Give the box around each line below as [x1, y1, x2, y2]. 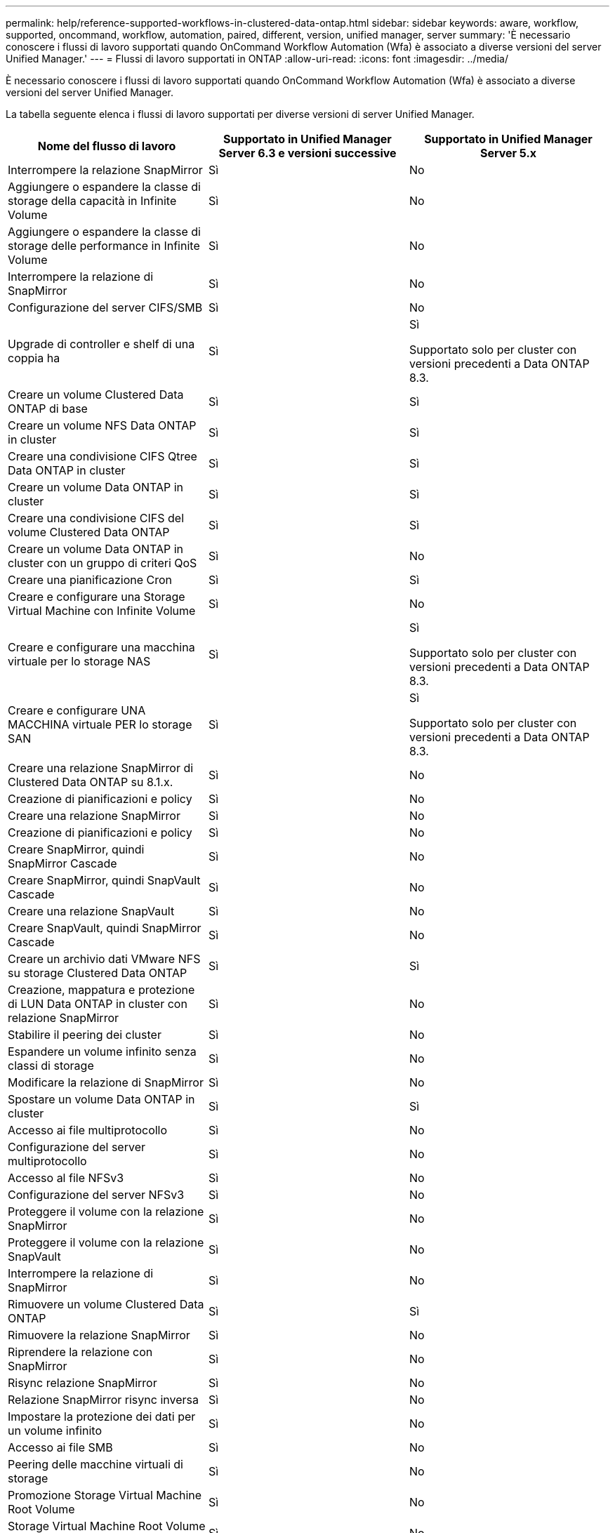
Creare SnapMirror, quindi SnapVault [8, 873, 201, 887]
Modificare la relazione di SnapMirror [8, 1075, 204, 1089]
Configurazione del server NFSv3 [8, 1188, 185, 1202]
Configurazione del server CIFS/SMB [8, 300, 203, 314]
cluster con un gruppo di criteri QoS [8, 556, 197, 570]
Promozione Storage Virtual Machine [8, 1488, 202, 1502]
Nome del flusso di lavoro [37, 139, 176, 153]
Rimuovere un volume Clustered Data [8, 1297, 204, 1311]
